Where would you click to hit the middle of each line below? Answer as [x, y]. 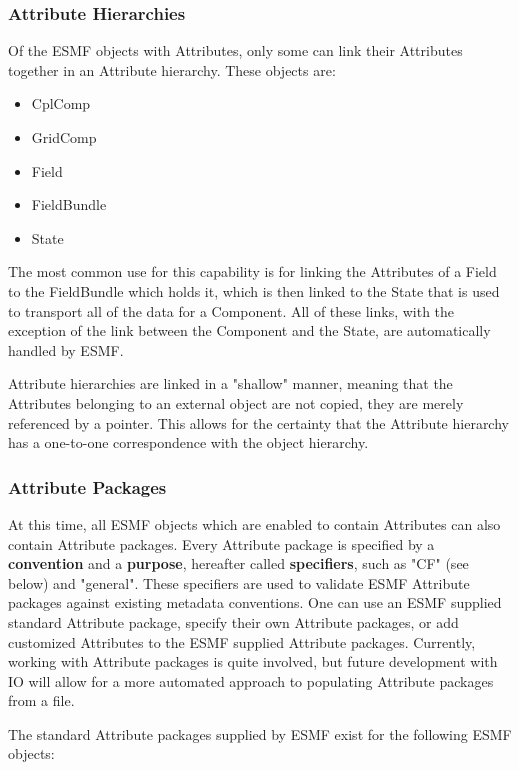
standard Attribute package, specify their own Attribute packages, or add [233, 621]
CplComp [61, 103]
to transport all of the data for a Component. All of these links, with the [231, 310]
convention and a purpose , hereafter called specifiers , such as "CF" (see [238, 563]
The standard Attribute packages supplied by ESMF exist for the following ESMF [260, 733]
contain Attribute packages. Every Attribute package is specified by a [221, 543]
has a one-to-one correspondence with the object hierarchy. [188, 442]
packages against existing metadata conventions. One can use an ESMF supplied [255, 602]
